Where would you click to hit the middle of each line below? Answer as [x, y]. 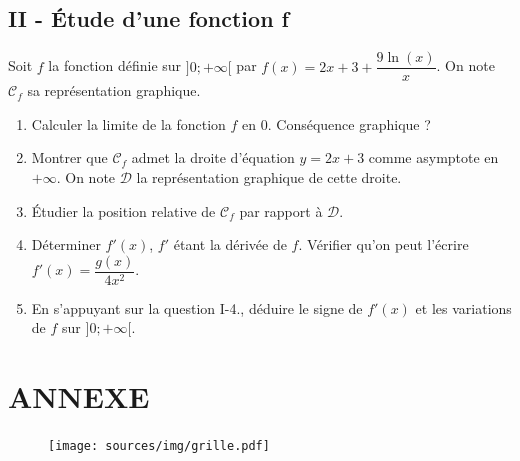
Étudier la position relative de [123, 210]
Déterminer [66, 244]
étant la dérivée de [230, 244]
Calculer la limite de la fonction [128, 123]
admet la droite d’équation [213, 157]
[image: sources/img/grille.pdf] [159, 446]
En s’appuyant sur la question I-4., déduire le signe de [197, 307]
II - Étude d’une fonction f [148, 18]
